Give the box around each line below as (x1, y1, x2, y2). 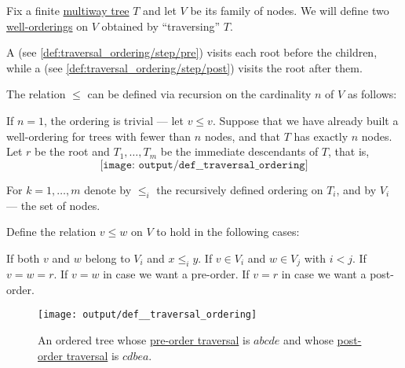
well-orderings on (6, 17, 88, 34)
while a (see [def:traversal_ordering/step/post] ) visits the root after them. (6, 59, 363, 75)
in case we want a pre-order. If (103, 266, 250, 282)
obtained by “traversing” (101, 17, 221, 34)
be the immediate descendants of (160, 143, 319, 160)
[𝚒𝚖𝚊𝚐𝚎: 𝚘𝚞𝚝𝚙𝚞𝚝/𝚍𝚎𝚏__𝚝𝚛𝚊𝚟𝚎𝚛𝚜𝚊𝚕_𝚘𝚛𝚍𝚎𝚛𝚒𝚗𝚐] (100, 159, 308, 171)
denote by (84, 181, 132, 197)
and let (143, 2, 177, 18)
